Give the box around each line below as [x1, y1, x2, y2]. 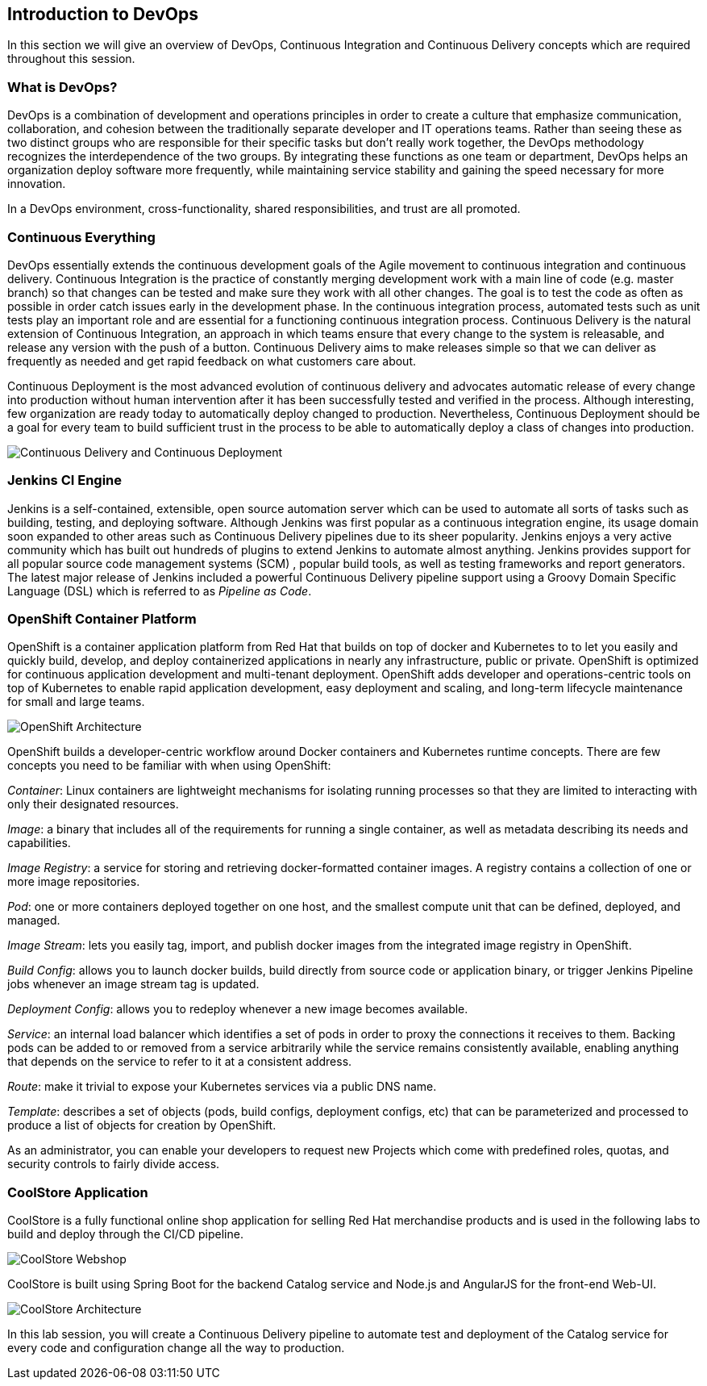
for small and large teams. [7, 695, 145, 709]
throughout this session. [7, 52, 135, 66]
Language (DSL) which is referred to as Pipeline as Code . [7, 583, 312, 598]
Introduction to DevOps [7, 4, 198, 24]
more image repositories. [7, 875, 140, 889]
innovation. [7, 177, 66, 191]
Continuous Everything [7, 228, 156, 245]
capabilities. [7, 836, 71, 850]
